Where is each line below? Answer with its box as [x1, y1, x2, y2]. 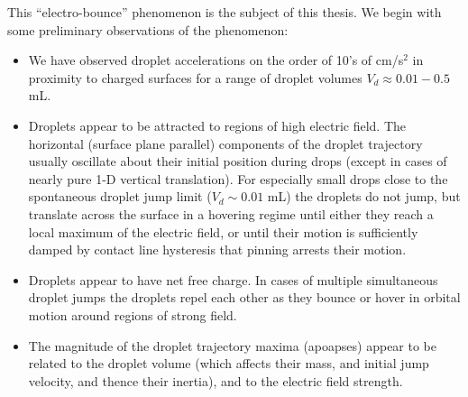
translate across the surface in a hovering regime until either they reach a [28, 204, 434, 223]
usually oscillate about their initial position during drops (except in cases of [28, 152, 447, 171]
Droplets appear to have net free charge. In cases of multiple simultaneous [28, 270, 438, 289]
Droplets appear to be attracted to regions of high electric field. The [28, 115, 407, 134]
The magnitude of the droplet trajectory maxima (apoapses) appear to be [28, 336, 437, 355]
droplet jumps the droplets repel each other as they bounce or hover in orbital [28, 288, 461, 307]
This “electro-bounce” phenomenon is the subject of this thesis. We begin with [7, 3, 442, 21]
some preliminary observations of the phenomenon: [7, 20, 289, 39]
